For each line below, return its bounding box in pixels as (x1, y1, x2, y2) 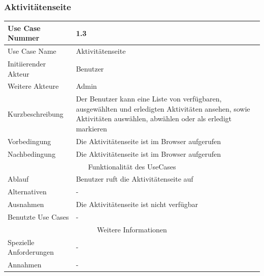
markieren (76, 123, 107, 134)
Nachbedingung (8, 148, 56, 159)
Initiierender (8, 58, 46, 68)
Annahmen (8, 259, 42, 270)
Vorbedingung (8, 135, 51, 146)
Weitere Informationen (97, 224, 167, 234)
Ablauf (8, 174, 29, 184)
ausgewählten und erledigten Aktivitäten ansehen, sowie (76, 103, 250, 114)
